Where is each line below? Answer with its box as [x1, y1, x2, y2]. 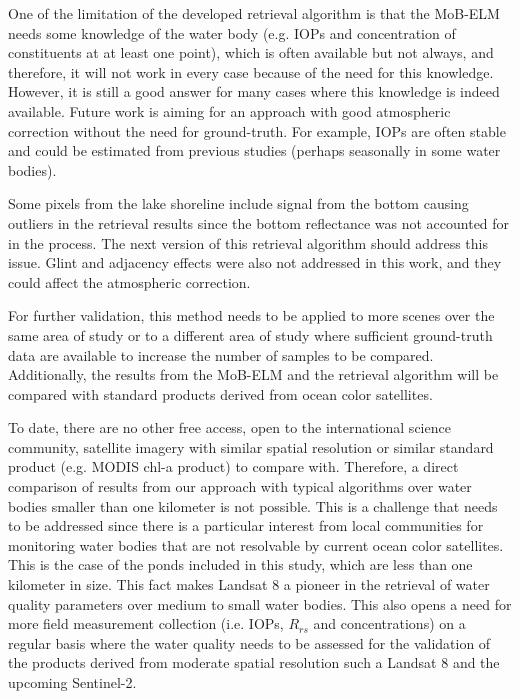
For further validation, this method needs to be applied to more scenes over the [8, 305, 495, 326]
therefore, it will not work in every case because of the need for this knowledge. [8, 61, 494, 82]
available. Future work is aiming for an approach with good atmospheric [8, 100, 451, 121]
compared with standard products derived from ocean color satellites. [8, 383, 433, 404]
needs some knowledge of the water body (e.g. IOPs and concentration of [8, 22, 456, 43]
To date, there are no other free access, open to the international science [8, 417, 451, 438]
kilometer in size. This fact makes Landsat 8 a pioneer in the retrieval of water [8, 574, 490, 595]
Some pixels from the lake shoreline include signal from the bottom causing [8, 193, 469, 214]
